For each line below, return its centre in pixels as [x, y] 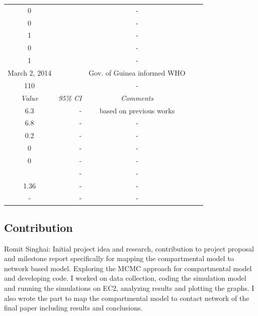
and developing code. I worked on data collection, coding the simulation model [125, 278]
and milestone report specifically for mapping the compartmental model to [119, 258]
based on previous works [137, 110]
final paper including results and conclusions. [73, 308]
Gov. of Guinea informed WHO [137, 72]
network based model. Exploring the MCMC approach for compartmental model [128, 268]
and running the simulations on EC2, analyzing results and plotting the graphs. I [129, 288]
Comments [137, 98]
